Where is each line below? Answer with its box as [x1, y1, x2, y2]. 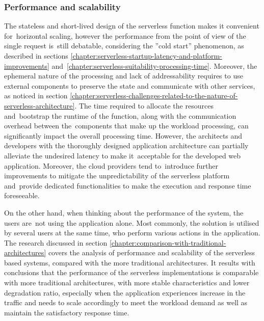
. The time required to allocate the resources [74, 100, 214, 111]
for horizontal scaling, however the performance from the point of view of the [4, 30, 246, 41]
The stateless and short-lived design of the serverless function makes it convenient [4, 20, 259, 31]
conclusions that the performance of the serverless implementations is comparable [4, 267, 259, 278]
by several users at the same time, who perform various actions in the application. [4, 227, 260, 238]
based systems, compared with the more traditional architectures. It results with [4, 257, 255, 267]
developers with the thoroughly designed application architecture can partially [4, 140, 249, 151]
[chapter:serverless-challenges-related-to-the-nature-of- [70, 90, 238, 101]
